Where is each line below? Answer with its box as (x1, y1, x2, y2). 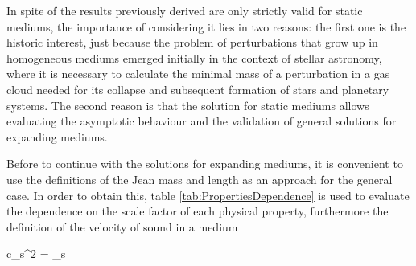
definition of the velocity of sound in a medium (6, 218, 238, 235)
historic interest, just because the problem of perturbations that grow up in (6, 34, 378, 51)
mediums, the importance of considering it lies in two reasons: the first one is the (6, 18, 406, 35)
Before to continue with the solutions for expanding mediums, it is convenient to (6, 155, 403, 172)
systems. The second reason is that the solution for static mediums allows (6, 96, 369, 113)
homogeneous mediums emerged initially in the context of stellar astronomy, (6, 49, 382, 66)
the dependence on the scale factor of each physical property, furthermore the (6, 203, 389, 219)
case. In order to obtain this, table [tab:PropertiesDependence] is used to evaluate (6, 186, 410, 203)
